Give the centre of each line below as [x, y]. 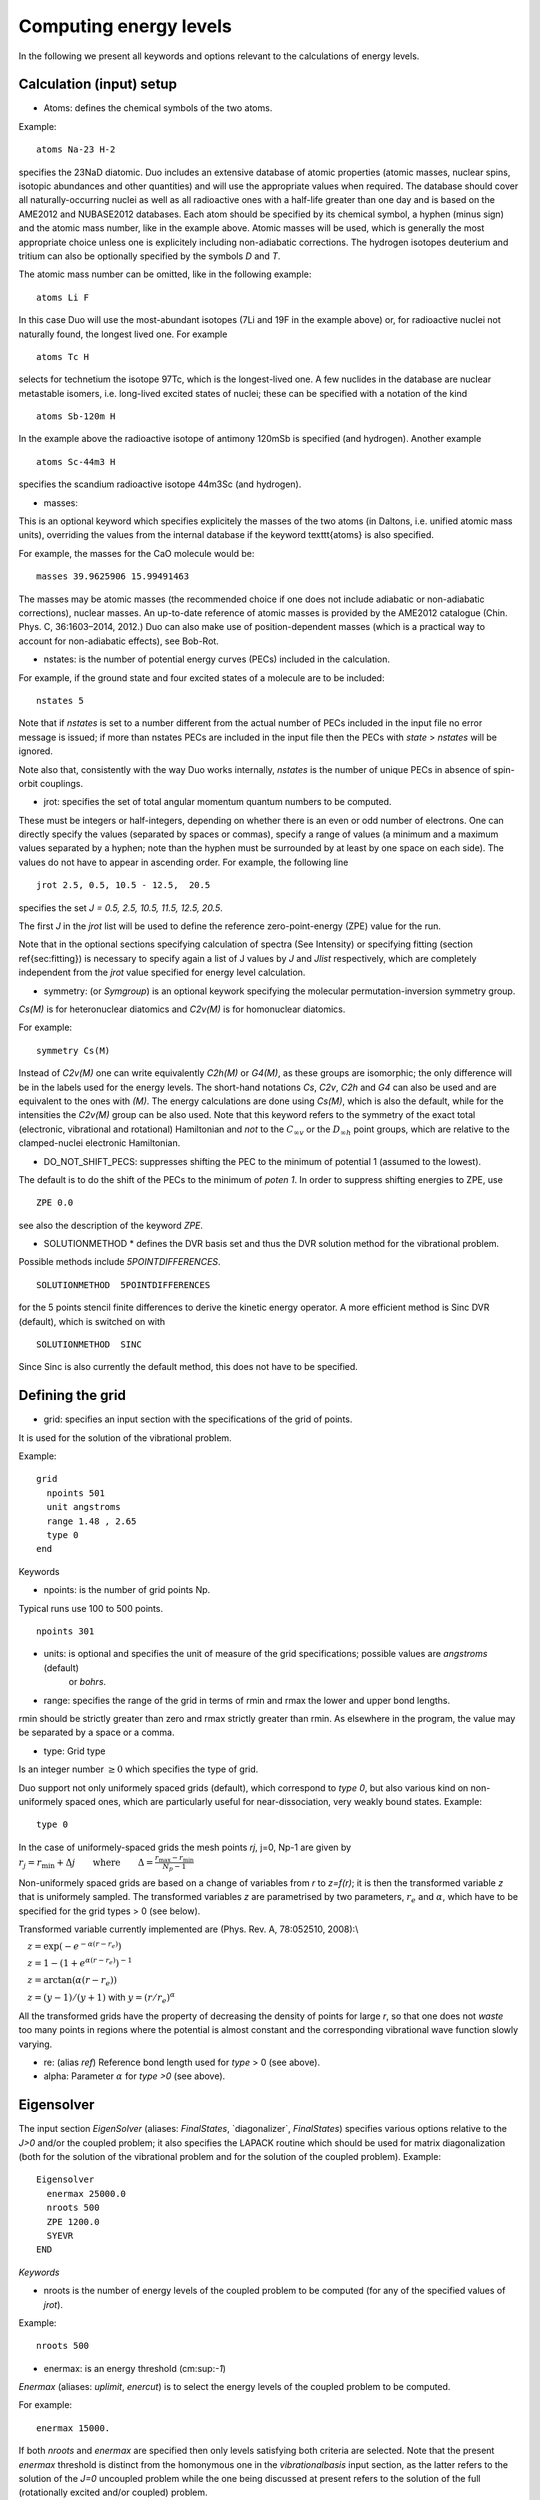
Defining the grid [72, 1395]
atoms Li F [63, 297]
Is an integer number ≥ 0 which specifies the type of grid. [138, 1769]
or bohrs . [87, 1682]
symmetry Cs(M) [73, 1050]
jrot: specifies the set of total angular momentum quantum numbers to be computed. [217, 802]
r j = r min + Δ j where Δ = [86, 1863]
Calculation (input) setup [97, 84]
